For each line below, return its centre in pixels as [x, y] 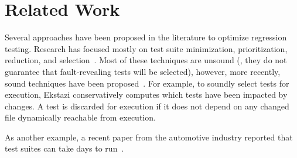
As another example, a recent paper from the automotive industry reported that [149, 137]
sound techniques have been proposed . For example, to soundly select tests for [147, 83]
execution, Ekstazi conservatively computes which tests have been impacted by [146, 95]
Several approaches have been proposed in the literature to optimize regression [146, 37]
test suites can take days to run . [64, 148]
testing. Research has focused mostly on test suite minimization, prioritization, [146, 48]
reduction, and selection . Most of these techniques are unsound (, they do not [146, 60]
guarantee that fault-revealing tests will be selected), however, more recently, [143, 71]
